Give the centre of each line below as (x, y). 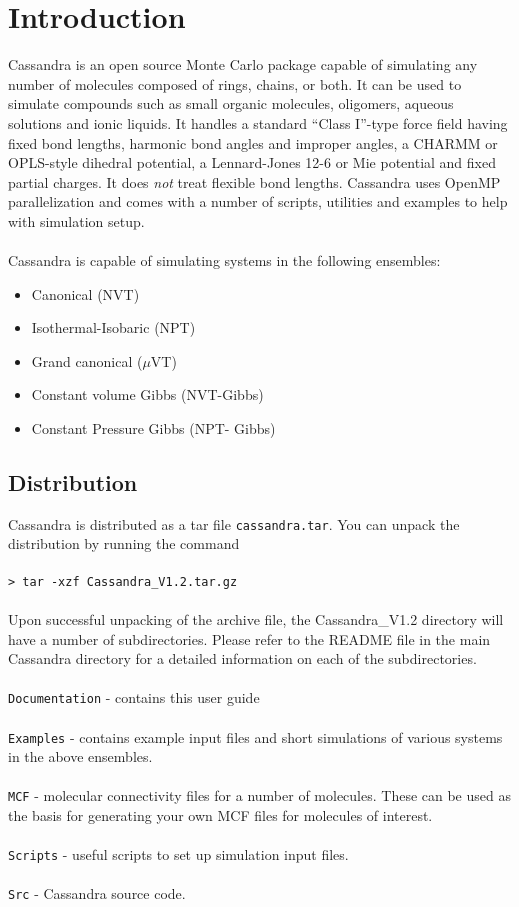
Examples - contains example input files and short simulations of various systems (255, 736)
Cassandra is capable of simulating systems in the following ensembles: (224, 260)
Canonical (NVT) (85, 293)
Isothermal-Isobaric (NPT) (113, 327)
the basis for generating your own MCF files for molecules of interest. (220, 815)
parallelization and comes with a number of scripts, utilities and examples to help (258, 201)
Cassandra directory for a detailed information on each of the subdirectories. (242, 658)
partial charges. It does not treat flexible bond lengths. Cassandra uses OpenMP (254, 181)
